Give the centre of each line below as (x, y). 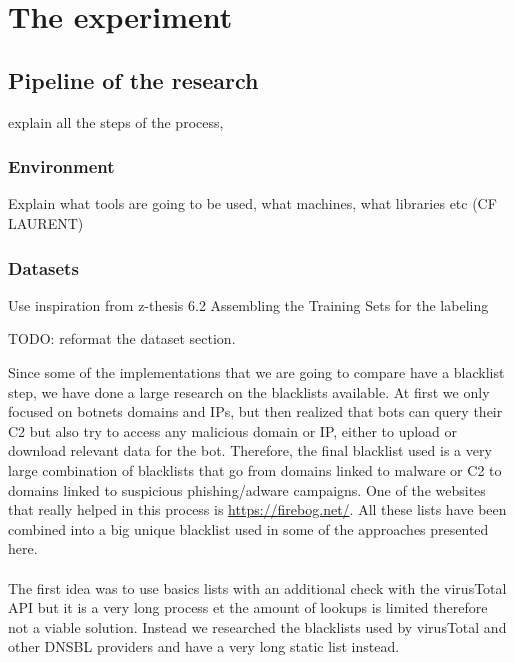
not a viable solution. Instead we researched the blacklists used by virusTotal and (257, 626)
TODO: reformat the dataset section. (122, 338)
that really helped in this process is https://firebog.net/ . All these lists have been (257, 509)
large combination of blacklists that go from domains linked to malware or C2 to (255, 469)
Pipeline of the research (133, 79)
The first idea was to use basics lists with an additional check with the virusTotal (257, 587)
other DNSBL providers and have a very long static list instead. (204, 646)
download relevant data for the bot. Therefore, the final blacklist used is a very (250, 450)
